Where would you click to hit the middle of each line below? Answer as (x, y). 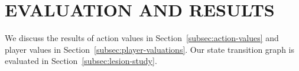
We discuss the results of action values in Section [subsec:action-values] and (142, 38)
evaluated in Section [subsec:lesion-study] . (81, 61)
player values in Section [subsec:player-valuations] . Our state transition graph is (149, 49)
